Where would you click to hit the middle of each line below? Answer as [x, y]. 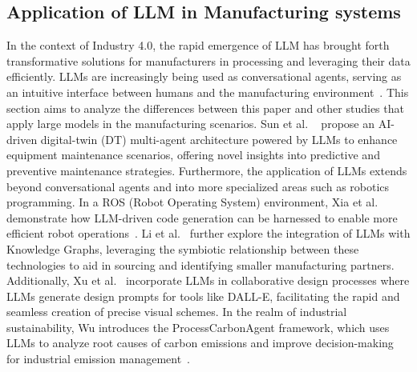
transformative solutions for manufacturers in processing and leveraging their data [208, 60]
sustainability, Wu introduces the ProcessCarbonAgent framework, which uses [198, 327]
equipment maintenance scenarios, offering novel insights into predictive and [193, 155]
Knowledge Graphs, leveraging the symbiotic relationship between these [183, 248]
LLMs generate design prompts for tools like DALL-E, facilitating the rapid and [203, 296]
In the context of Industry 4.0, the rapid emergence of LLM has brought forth [198, 45]
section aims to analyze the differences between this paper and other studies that [205, 108]
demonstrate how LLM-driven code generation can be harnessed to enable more [202, 217]
